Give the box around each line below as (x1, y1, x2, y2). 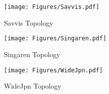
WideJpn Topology (4, 81, 62, 91)
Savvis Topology (4, 17, 53, 28)
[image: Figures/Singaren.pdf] (4, 35, 107, 42)
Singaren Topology (4, 49, 61, 59)
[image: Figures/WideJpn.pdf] (4, 66, 103, 74)
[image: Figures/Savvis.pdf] (4, 3, 100, 10)
